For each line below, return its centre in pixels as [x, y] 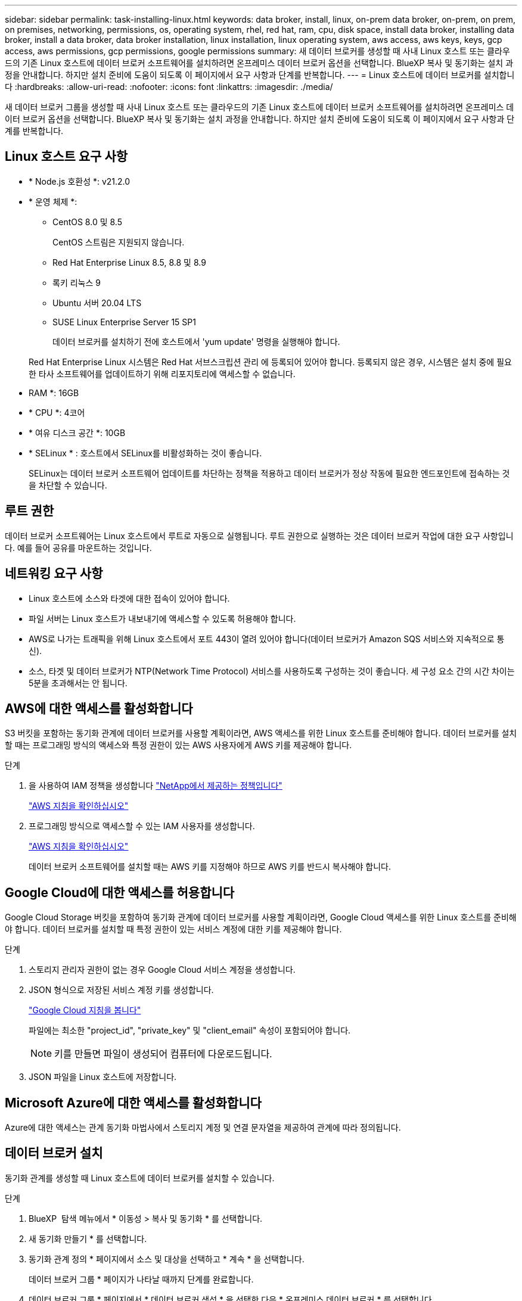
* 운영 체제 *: [53, 201]
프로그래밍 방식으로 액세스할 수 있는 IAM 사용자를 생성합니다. [142, 826]
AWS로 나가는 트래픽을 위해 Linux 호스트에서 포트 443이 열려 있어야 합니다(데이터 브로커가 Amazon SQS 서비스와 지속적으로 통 [267, 639]
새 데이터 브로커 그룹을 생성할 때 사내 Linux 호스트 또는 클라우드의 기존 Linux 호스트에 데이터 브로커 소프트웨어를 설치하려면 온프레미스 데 [260, 107]
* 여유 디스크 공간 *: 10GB [77, 432]
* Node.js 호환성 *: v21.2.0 [80, 181]
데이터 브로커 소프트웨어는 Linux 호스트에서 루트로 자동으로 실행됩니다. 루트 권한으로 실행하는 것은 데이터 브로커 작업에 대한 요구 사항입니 [259, 536]
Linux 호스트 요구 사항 [66, 157]
